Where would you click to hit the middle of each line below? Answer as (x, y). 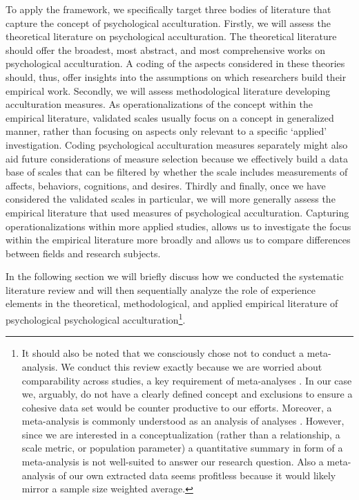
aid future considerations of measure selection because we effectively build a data (177, 158)
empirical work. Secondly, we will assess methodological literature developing (168, 90)
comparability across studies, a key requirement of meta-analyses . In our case (187, 380)
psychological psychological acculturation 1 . (96, 318)
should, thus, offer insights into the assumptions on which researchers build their (176, 76)
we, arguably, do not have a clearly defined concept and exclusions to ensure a (187, 394)
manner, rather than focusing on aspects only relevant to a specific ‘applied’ (166, 131)
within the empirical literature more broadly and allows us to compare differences (178, 240)
